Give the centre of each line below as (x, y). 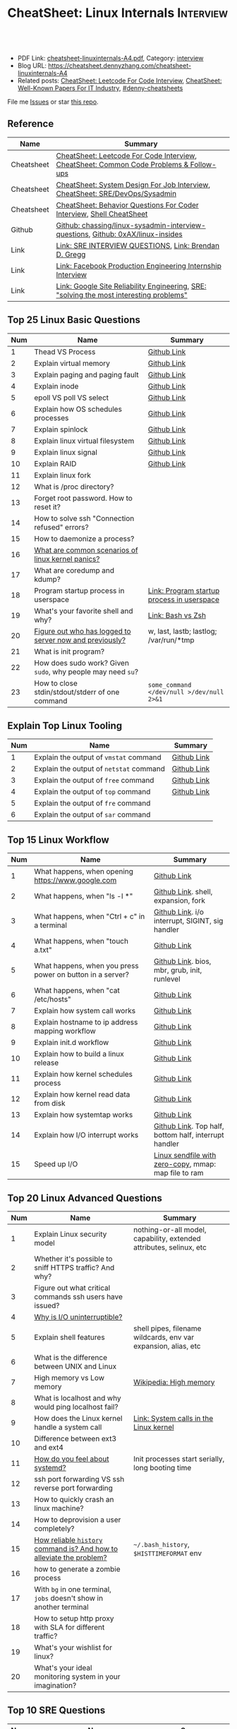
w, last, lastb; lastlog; (182, 631)
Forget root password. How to (83, 498)
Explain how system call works (85, 1011)
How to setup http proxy (74, 1618)
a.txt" (43, 950)
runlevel (168, 979)
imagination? (55, 1685)
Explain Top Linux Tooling (65, 725)
